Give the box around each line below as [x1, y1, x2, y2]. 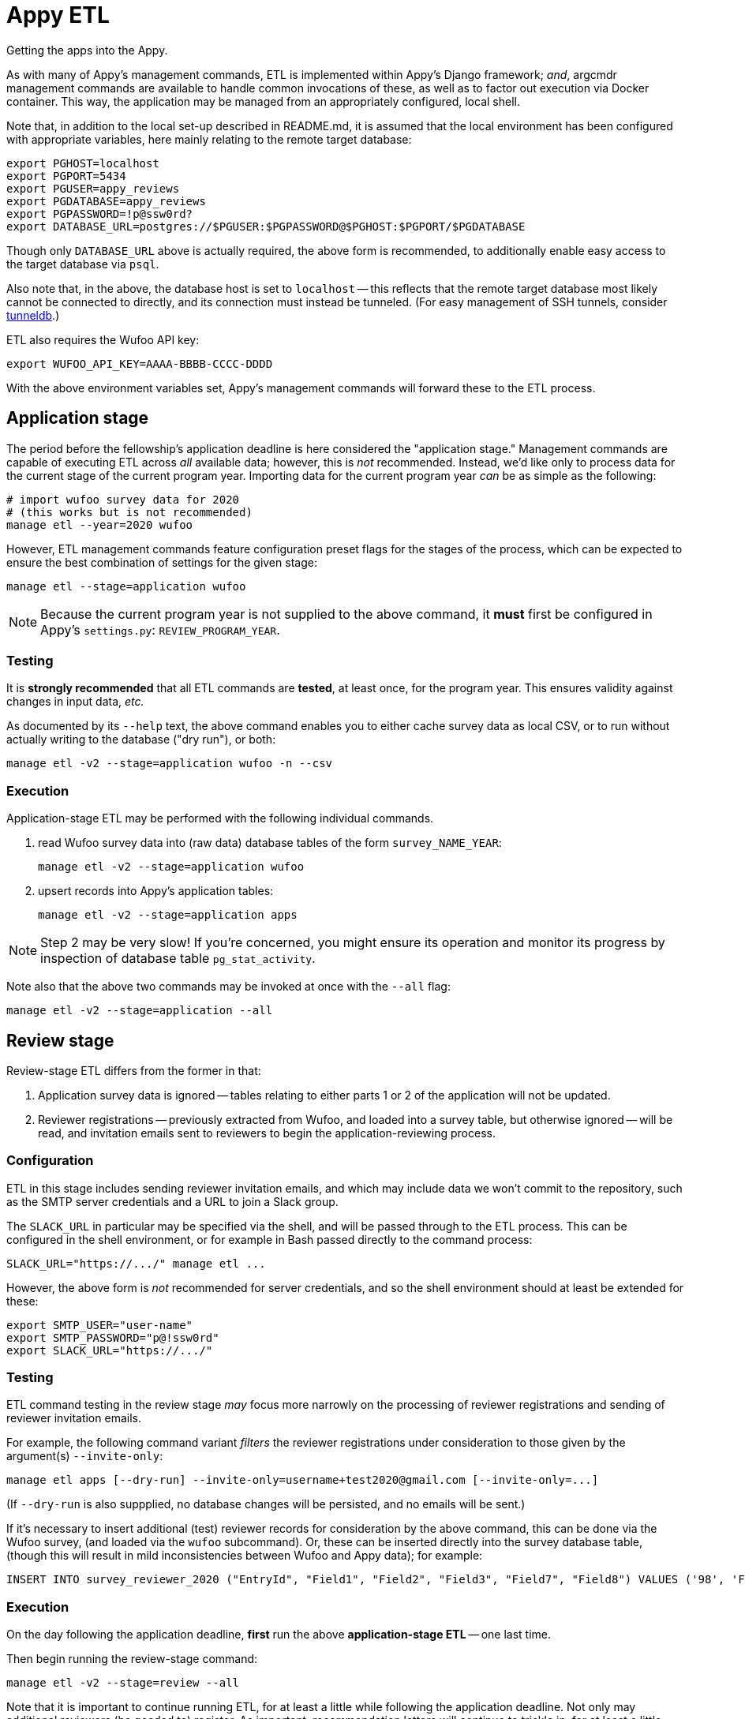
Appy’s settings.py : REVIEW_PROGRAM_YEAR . [40, 621, 280, 638]
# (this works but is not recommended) [6, 505, 253, 519]
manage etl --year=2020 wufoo [6, 518, 193, 531]
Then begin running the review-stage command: [6, 1652, 258, 1666]
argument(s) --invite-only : [6, 1449, 163, 1463]
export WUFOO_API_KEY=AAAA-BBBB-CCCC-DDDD [6, 357, 273, 370]
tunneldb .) [6, 308, 60, 322]
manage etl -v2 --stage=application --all [6, 1004, 273, 1017]
